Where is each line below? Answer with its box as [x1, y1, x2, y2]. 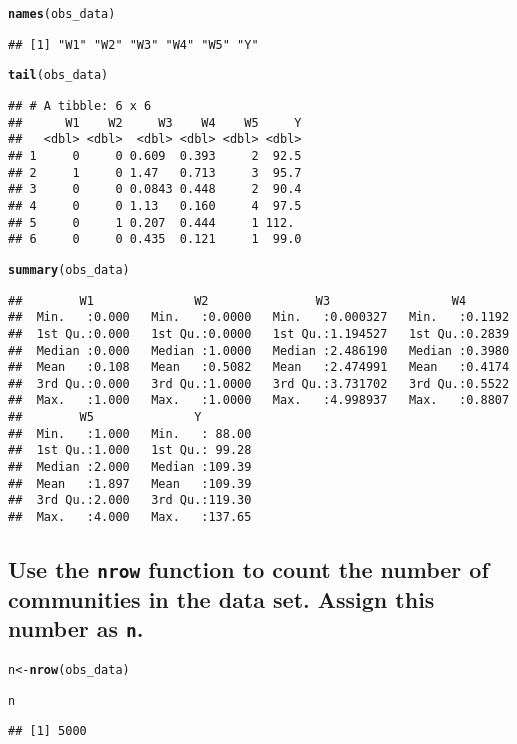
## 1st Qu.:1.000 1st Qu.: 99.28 [8, 443, 252, 458]
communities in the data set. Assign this [8, 584, 435, 615]
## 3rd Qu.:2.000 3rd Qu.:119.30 [8, 493, 252, 508]
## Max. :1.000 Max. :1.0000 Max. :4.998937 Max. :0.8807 [8, 393, 510, 408]
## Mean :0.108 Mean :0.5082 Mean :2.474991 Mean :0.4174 [8, 360, 510, 375]
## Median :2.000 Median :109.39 [8, 460, 252, 475]
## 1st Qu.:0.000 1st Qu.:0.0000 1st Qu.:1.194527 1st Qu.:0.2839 [8, 326, 510, 341]
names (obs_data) [8, 7, 116, 21]
